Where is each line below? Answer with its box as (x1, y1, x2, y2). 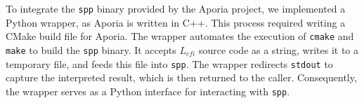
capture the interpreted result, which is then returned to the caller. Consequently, (6, 70, 357, 85)
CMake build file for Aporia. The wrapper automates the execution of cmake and (6, 29, 354, 43)
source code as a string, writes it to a (198, 42, 358, 57)
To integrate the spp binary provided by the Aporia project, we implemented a (6, 1, 346, 15)
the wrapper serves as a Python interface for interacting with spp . (6, 83, 290, 98)
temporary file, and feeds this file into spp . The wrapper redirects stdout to (6, 56, 333, 71)
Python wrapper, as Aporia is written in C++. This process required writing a (6, 15, 346, 29)
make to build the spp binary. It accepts (6, 42, 176, 57)
